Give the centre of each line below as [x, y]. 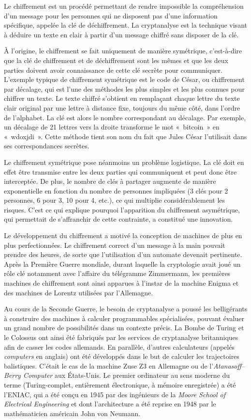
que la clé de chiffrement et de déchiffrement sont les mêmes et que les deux [116, 60]
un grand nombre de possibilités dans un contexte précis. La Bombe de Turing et [124, 328]
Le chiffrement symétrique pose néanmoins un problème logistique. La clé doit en [124, 162]
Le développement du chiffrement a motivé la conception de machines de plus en [123, 235]
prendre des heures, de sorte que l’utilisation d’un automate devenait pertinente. [123, 254]
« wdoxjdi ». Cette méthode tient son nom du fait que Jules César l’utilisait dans [125, 136]
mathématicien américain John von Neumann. [72, 413]
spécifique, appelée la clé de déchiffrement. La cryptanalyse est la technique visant [125, 25]
